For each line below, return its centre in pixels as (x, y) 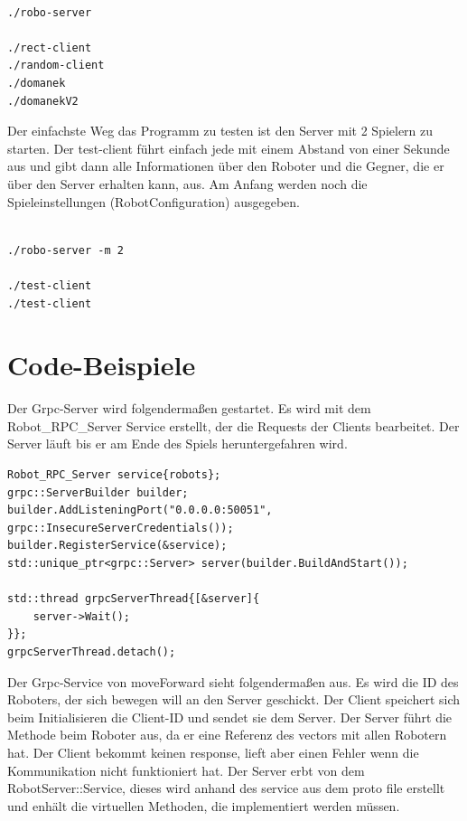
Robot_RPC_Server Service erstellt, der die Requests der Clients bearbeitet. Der (233, 425)
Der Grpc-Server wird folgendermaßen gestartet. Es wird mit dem (189, 408)
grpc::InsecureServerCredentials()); (121, 528)
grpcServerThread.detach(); (92, 651)
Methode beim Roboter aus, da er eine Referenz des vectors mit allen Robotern (227, 735)
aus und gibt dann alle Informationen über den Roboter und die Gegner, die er (226, 166)
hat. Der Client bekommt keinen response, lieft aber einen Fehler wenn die (213, 752)
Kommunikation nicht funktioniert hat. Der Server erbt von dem (186, 770)
